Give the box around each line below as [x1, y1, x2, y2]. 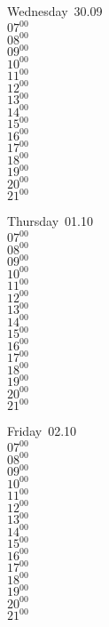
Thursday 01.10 [7, 212, 93, 230]
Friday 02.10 [7, 422, 77, 440]
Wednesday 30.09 [7, 2, 103, 20]
